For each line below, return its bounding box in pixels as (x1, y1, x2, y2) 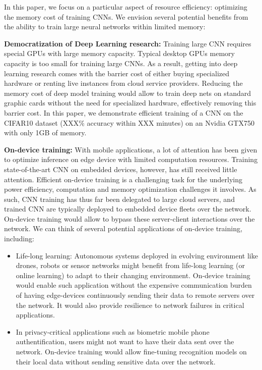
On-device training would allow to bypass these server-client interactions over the (4, 213, 255, 224)
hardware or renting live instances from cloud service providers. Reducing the (4, 78, 243, 88)
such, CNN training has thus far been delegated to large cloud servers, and (4, 193, 235, 204)
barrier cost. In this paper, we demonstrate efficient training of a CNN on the (4, 107, 243, 118)
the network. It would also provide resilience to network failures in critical (16, 299, 244, 310)
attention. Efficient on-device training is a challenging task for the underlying (4, 174, 243, 184)
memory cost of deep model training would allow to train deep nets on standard (4, 87, 251, 98)
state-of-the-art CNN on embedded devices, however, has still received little (4, 164, 237, 174)
